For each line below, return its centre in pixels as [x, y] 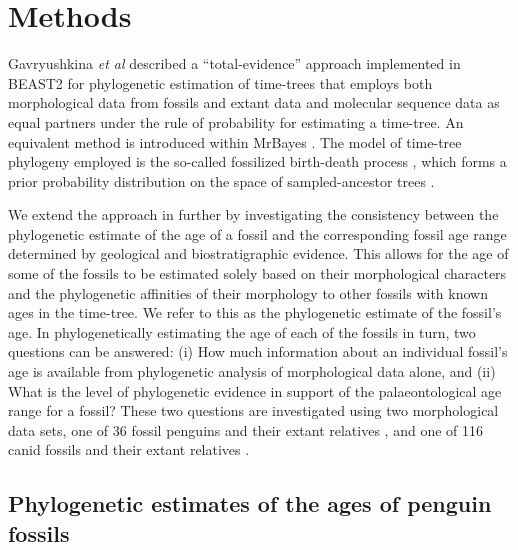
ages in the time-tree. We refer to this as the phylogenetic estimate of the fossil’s [255, 312]
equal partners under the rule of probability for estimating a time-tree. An [236, 121]
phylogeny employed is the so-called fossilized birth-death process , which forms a [257, 161]
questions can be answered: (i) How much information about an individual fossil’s [258, 351]
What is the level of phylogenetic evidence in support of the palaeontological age [255, 390]
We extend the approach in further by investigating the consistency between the [253, 214]
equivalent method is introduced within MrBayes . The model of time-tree [235, 141]
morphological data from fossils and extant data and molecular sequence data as [254, 102]
